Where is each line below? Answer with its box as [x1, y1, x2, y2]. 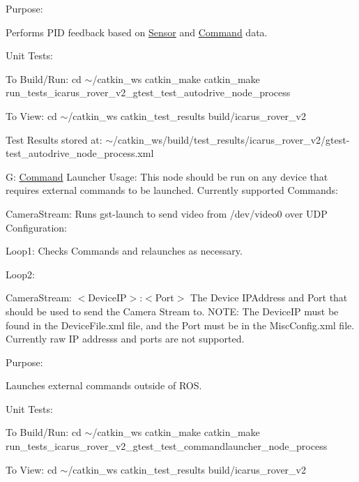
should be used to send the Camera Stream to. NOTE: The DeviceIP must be [6, 303, 339, 318]
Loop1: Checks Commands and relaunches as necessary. [6, 243, 243, 258]
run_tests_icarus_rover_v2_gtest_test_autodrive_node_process [6, 85, 291, 100]
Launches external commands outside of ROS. [6, 378, 202, 393]
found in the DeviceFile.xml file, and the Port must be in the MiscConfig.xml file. [6, 317, 355, 332]
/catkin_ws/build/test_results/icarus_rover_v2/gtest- [113, 132, 350, 146]
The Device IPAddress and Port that [190, 290, 348, 305]
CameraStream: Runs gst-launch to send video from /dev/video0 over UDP [6, 206, 328, 220]
